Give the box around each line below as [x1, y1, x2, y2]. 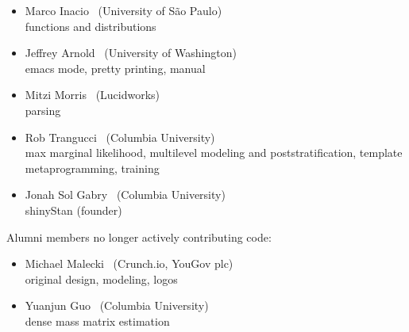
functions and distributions [25, 17, 156, 34]
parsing [25, 101, 61, 118]
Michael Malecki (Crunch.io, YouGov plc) [25, 255, 233, 272]
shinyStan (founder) [25, 201, 122, 218]
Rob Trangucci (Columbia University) [25, 128, 215, 145]
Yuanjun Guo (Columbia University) [25, 297, 209, 314]
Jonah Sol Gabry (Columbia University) [25, 186, 226, 203]
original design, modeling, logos [25, 270, 178, 287]
